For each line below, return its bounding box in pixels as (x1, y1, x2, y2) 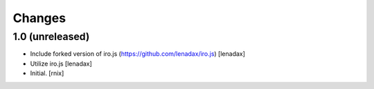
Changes (12, 10, 66, 26)
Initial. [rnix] (30, 69, 64, 77)
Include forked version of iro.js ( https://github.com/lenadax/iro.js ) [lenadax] (30, 50, 246, 58)
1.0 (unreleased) (12, 30, 90, 43)
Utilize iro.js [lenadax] (30, 59, 93, 68)
